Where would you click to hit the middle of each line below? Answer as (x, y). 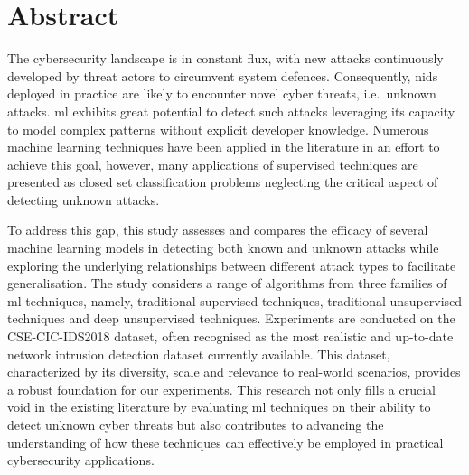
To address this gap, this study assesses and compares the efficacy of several (218, 230)
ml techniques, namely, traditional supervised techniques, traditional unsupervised (235, 300)
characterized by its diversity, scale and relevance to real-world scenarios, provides (234, 372)
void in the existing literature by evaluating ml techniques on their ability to (219, 407)
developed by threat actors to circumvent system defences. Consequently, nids (223, 75)
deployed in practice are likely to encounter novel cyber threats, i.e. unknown (222, 93)
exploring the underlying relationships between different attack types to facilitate (232, 265)
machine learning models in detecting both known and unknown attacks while (223, 248)
